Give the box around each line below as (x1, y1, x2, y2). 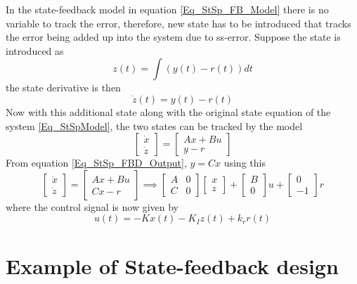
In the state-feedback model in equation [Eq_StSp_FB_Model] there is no (6, 2, 329, 16)
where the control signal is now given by (6, 199, 178, 214)
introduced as (6, 43, 64, 58)
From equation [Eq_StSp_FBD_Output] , (6, 155, 187, 170)
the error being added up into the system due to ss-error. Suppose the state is (6, 30, 341, 44)
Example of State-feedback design (6, 251, 339, 280)
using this (223, 155, 266, 170)
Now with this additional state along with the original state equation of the (6, 104, 331, 119)
